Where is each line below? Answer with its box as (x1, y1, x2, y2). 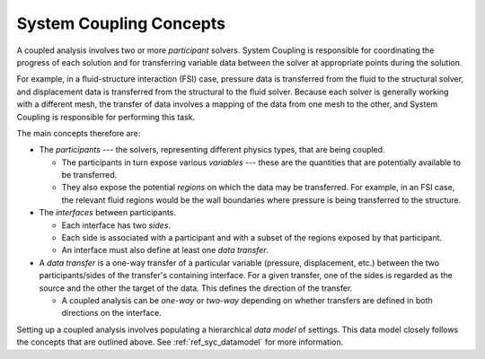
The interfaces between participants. (39, 207, 177, 218)
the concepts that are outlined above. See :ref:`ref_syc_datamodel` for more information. (16, 337, 344, 347)
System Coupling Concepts (16, 13, 226, 33)
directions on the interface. (61, 308, 162, 319)
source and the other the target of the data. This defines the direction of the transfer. (39, 283, 353, 293)
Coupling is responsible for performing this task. (16, 111, 196, 122)
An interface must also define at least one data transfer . (61, 245, 269, 256)
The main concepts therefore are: (16, 127, 141, 138)
